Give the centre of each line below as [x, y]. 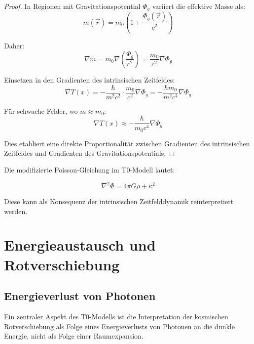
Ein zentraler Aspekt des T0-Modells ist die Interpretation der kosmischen [116, 316]
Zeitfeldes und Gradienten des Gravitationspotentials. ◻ [90, 153]
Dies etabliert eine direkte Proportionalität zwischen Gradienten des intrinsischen [127, 143]
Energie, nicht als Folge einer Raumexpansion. [74, 336]
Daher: [14, 46]
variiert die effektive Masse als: [199, 6]
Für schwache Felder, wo [41, 110]
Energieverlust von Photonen [80, 296]
